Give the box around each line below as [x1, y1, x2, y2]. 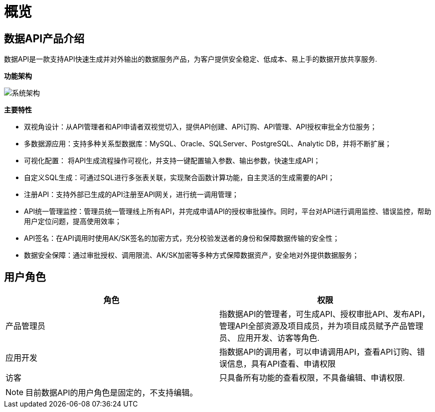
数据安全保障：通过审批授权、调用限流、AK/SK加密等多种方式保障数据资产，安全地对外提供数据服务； [24, 251, 359, 260]
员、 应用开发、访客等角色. [219, 333, 320, 343]
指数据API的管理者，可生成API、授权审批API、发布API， [219, 309, 430, 319]
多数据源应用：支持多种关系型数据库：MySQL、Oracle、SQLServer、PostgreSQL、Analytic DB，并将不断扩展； [24, 139, 392, 148]
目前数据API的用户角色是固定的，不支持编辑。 [25, 388, 198, 398]
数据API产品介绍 [4, 32, 85, 45]
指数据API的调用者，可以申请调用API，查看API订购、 [219, 347, 417, 357]
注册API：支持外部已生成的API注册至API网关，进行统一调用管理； [24, 190, 239, 199]
